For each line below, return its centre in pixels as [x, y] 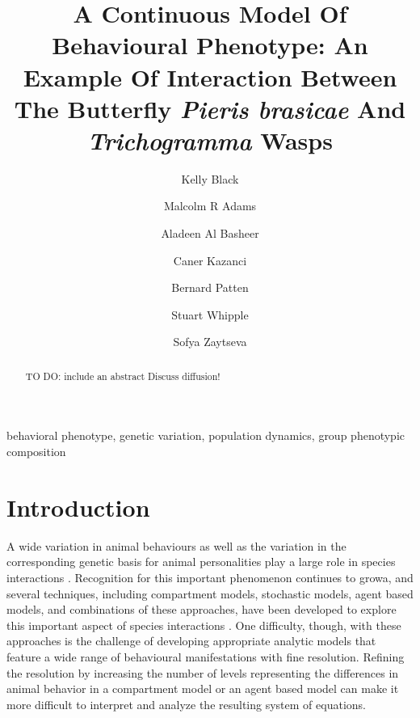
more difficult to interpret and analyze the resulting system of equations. [186, 704]
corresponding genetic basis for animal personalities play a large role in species [201, 562]
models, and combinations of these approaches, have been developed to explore [202, 609]
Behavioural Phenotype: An [210, 45]
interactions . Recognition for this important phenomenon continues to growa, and [210, 577]
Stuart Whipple [210, 314]
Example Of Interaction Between [210, 76]
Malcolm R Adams [210, 206]
